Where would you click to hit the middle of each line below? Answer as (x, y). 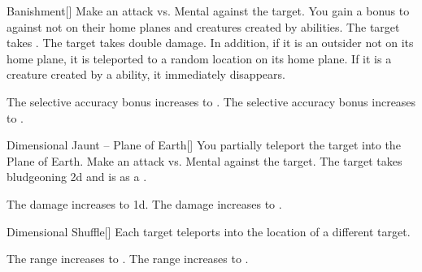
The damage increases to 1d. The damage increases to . (144, 203)
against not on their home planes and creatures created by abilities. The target (203, 26)
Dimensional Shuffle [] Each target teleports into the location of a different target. (209, 231)
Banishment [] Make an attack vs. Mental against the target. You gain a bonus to (208, 11)
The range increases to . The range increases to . (128, 259)
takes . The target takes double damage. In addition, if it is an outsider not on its (210, 43)
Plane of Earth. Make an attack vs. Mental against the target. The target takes (204, 160)
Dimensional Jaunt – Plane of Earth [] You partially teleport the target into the (204, 145)
